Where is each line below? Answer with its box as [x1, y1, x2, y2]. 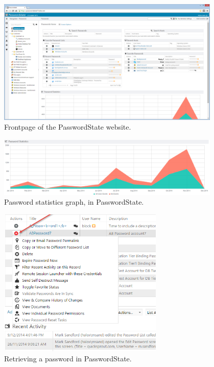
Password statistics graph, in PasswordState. [4, 197, 144, 207]
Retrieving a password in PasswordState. [4, 353, 132, 363]
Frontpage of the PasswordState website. [4, 121, 131, 132]
